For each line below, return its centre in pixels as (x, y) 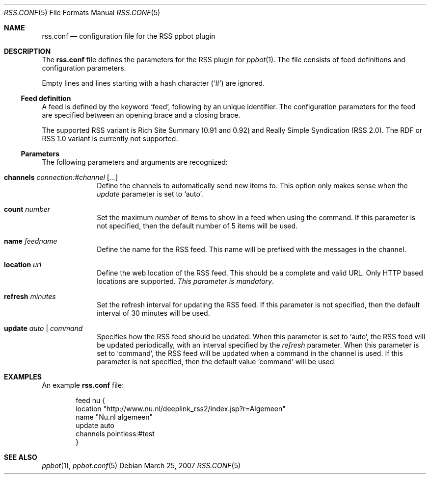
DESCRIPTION (27, 51)
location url (23, 264)
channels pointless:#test (115, 434)
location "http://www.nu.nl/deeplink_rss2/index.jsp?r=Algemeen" (181, 409)
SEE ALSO (21, 457)
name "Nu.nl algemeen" (114, 417)
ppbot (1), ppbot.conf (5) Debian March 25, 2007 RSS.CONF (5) (141, 465)
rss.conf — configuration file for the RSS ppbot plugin (129, 36)
